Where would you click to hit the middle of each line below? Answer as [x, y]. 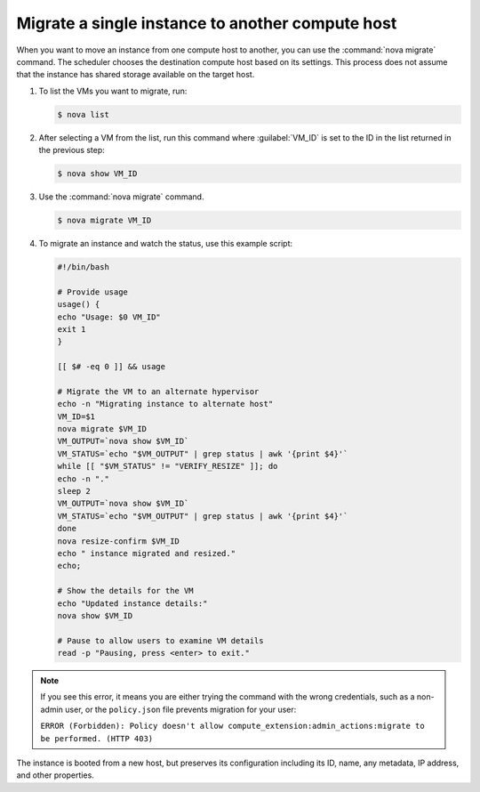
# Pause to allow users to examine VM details [160, 640]
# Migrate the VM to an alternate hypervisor [158, 391]
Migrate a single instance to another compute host [207, 23]
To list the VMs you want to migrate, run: [113, 91]
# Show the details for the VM [126, 591]
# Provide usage [93, 292]
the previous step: [72, 150]
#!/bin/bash [84, 267]
